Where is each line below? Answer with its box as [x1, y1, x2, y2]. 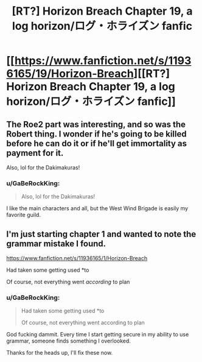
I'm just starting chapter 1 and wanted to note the [6, 229, 197, 239]
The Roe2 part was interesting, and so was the [6, 119, 186, 129]
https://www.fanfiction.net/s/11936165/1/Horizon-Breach [6, 255, 148, 262]
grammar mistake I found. [6, 238, 106, 249]
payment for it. [6, 147, 64, 158]
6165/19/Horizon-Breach [6, 67, 134, 80]
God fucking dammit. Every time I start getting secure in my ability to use [6, 331, 189, 338]
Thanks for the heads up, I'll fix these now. [6, 349, 113, 357]
